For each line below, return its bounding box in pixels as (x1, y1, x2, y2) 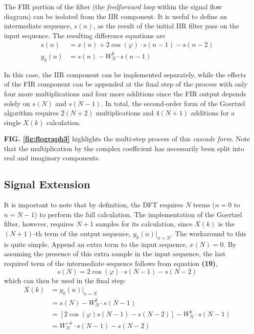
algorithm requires (4, 108, 59, 118)
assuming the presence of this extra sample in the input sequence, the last (4, 248, 226, 259)
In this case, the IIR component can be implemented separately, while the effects (4, 69, 246, 79)
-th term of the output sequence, (33, 228, 131, 239)
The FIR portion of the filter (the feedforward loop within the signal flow (4, 1, 222, 11)
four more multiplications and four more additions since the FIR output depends (4, 88, 246, 98)
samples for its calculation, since (95, 219, 193, 229)
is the (218, 219, 235, 229)
